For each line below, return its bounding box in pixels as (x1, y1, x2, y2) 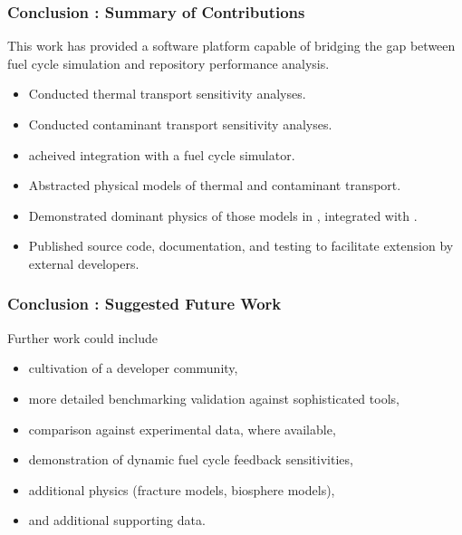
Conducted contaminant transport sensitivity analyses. (28, 115, 332, 133)
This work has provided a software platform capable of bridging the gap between (7, 36, 456, 55)
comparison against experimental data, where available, (28, 419, 336, 438)
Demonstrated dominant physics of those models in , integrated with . (28, 205, 418, 225)
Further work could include (7, 328, 159, 347)
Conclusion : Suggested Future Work (7, 292, 282, 315)
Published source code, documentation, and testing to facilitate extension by (28, 236, 454, 255)
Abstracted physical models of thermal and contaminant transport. (28, 176, 401, 195)
